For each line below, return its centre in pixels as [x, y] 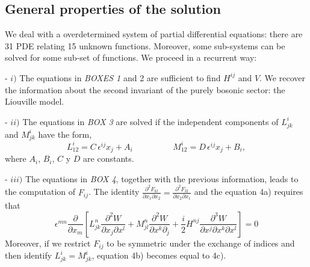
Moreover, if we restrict [48, 243]
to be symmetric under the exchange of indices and [201, 243]
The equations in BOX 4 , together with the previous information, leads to [162, 178]
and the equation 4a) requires [249, 192]
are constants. [109, 158]
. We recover [282, 77]
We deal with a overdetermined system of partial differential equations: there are [154, 34]
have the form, [65, 134]
